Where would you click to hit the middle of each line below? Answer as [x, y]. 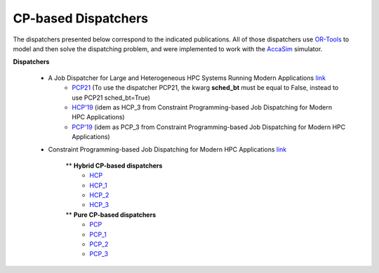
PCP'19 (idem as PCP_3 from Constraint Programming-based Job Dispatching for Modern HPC [209, 127]
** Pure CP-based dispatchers [111, 215]
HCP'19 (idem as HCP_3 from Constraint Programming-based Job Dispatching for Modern [202, 107]
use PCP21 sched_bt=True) [111, 98]
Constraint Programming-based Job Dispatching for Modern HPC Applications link [167, 149]
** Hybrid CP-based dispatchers [114, 166]
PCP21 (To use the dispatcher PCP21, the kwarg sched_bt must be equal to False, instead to [205, 88]
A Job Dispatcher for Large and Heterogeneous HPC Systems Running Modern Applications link [187, 78]
